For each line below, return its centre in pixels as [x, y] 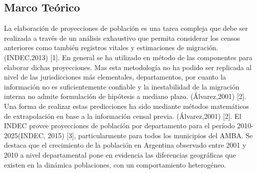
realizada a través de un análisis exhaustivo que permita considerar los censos [122, 38]
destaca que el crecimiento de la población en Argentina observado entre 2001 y [125, 145]
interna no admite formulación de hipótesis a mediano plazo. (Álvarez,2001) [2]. [125, 96]
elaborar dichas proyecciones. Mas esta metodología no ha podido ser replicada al [128, 67]
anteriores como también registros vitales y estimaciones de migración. [111, 47]
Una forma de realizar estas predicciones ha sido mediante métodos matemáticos [127, 106]
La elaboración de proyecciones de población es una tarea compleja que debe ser [126, 28]
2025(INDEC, [25, 135]
